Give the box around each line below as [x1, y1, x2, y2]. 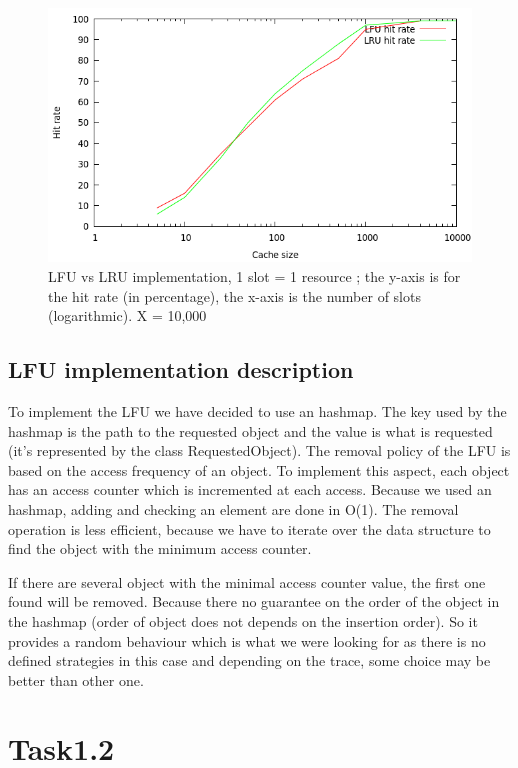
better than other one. [8, 669, 144, 690]
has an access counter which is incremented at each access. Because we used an [8, 479, 492, 500]
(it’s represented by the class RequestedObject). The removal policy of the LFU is [8, 440, 511, 461]
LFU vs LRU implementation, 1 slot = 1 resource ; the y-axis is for [48, 265, 461, 286]
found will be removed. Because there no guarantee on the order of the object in [8, 591, 500, 612]
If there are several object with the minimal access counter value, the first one [8, 571, 486, 592]
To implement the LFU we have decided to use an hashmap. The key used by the [8, 400, 507, 421]
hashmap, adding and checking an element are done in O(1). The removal [8, 498, 459, 519]
